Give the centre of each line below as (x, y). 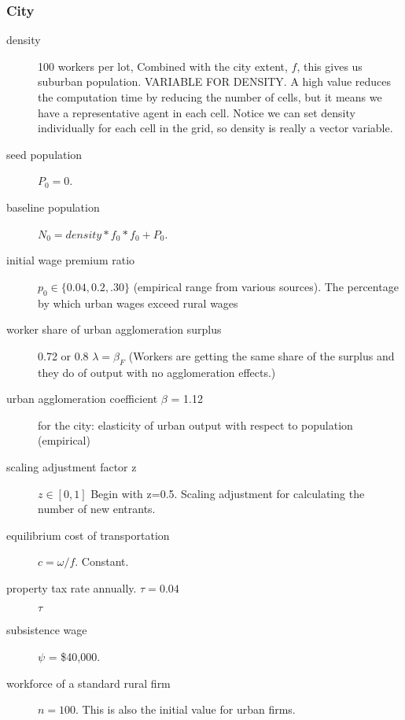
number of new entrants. (97, 509)
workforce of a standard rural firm (88, 683)
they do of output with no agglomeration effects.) (157, 372)
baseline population (53, 207)
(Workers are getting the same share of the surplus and (261, 355)
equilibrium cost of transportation (88, 535)
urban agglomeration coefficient (82, 399)
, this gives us (330, 66)
